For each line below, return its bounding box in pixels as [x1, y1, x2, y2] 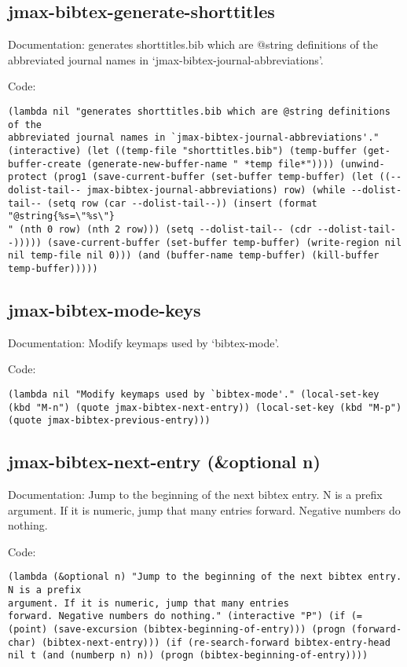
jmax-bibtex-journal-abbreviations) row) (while [86, 184, 346, 196]
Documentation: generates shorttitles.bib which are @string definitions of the [8, 36, 378, 53]
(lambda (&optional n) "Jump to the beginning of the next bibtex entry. [8, 571, 402, 583]
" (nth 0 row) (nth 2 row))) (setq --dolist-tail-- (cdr [8, 223, 312, 235]
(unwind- [339, 158, 385, 170]
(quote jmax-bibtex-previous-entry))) [8, 415, 211, 427]
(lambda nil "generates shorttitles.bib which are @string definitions [8, 105, 390, 117]
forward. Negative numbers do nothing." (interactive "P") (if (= [8, 610, 363, 622]
